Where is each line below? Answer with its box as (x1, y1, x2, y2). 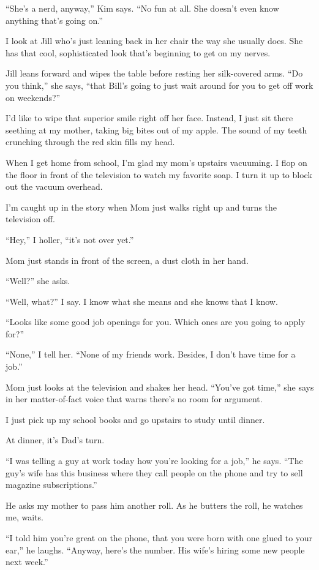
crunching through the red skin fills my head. (6, 135, 175, 148)
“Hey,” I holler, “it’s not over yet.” (6, 233, 134, 246)
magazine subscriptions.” (6, 478, 97, 491)
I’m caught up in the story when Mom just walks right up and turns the (6, 200, 277, 213)
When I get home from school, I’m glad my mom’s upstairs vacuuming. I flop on (6, 156, 307, 168)
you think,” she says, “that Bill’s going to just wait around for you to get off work (6, 78, 313, 91)
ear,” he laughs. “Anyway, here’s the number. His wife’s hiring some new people (6, 543, 305, 556)
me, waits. (6, 511, 43, 523)
